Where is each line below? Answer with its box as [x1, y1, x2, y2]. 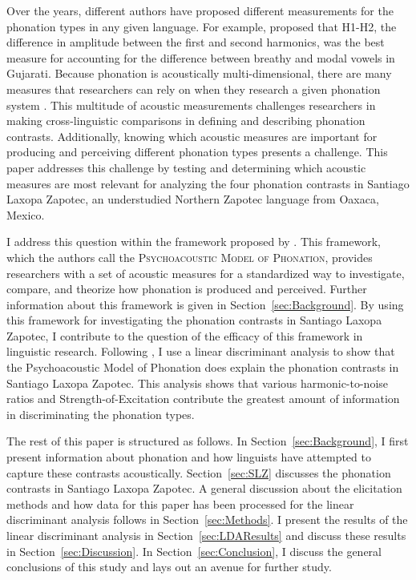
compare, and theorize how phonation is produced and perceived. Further [6, 280, 367, 297]
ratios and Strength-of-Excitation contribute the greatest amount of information [6, 390, 400, 407]
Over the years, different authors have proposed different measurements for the [6, 2, 394, 18]
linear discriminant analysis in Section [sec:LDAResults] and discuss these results [6, 527, 406, 543]
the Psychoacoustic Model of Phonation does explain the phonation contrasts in [6, 359, 399, 376]
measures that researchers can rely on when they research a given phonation [6, 80, 381, 97]
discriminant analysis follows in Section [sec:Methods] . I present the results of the [6, 511, 408, 528]
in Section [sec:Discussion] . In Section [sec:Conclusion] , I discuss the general [6, 542, 382, 559]
